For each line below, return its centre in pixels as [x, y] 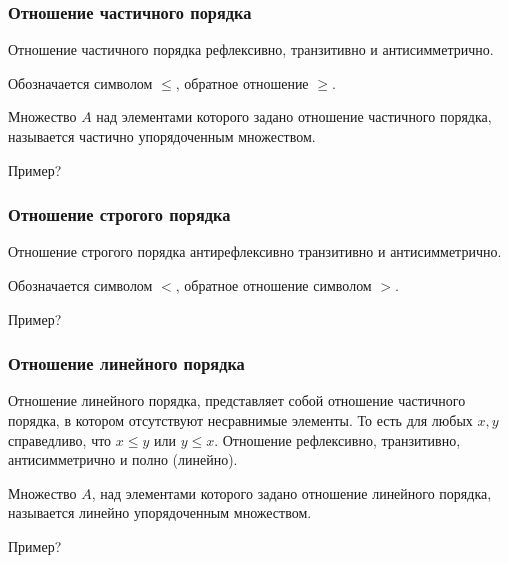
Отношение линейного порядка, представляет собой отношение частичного [237, 400]
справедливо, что [60, 439]
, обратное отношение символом [273, 285]
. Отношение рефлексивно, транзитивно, [337, 439]
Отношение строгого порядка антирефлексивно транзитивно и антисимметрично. [255, 251]
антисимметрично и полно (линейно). [123, 459]
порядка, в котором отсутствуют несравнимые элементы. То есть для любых [240, 420]
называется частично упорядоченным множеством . [162, 136]
